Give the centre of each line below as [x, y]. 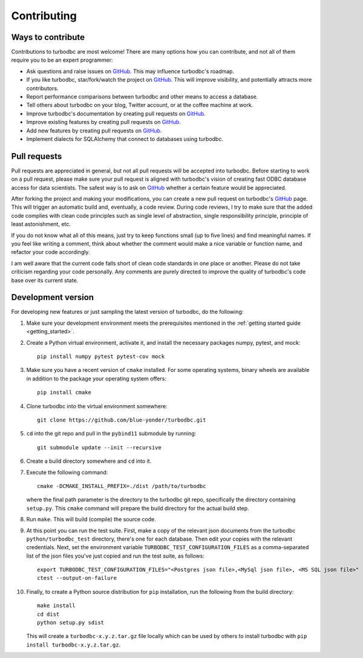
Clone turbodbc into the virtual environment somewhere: [97, 406]
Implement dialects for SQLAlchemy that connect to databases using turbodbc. [125, 138]
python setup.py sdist [71, 623]
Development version [52, 297]
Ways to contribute [48, 37]
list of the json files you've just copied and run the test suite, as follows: [116, 556]
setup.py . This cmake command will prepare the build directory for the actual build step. [138, 508]
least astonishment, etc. [41, 224]
